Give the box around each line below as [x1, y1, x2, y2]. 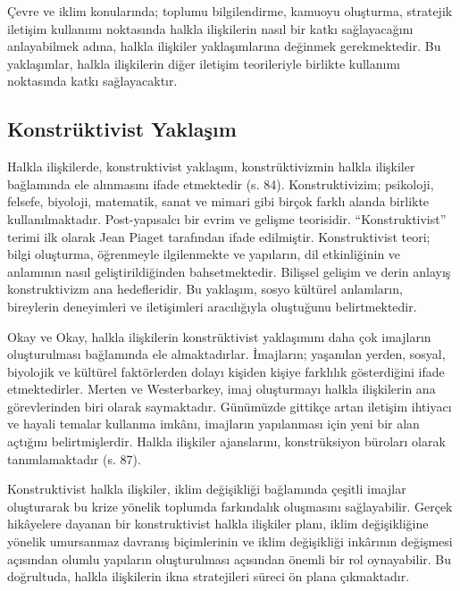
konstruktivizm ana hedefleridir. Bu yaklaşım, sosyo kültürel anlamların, [7, 279, 403, 298]
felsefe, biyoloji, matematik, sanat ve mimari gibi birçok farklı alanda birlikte [7, 192, 430, 211]
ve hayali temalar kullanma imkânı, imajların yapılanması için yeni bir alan [7, 414, 420, 433]
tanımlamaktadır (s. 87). [7, 449, 141, 468]
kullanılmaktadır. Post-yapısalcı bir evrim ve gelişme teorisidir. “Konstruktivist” [7, 209, 447, 228]
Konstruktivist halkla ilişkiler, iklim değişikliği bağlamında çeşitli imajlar [7, 479, 406, 498]
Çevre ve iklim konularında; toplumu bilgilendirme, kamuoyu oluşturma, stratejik [7, 2, 453, 20]
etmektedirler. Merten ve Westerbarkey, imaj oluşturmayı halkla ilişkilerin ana [7, 379, 436, 398]
